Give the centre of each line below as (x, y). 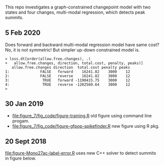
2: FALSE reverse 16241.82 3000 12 (68, 76)
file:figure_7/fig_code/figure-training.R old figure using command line (82, 116)
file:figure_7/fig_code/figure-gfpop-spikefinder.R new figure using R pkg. (86, 126)
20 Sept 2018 (26, 142)
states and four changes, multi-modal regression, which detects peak (75, 12)
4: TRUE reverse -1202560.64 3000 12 (68, 84)
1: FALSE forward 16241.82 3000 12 (68, 71)
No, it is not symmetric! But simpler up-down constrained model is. (72, 50)
